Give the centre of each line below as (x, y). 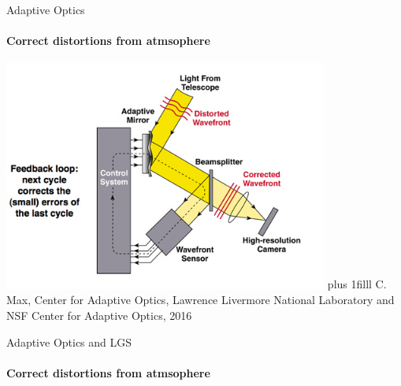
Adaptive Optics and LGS (69, 341)
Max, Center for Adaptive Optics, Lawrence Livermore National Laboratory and (200, 300)
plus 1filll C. (357, 284)
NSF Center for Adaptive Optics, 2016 (99, 315)
